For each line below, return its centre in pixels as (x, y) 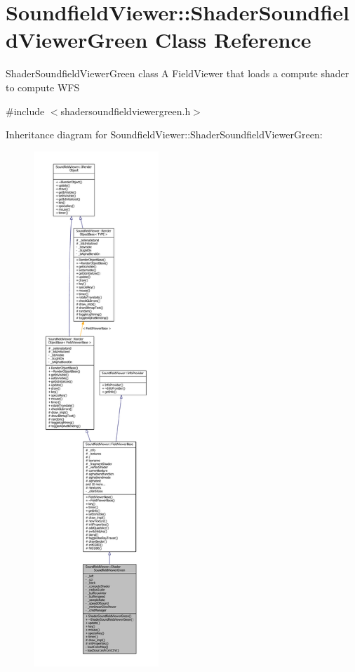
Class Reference (233, 40)
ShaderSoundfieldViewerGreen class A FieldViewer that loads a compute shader (177, 73)
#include (25, 111)
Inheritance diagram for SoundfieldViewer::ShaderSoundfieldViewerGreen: (164, 134)
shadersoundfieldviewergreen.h (126, 111)
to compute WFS (43, 87)
